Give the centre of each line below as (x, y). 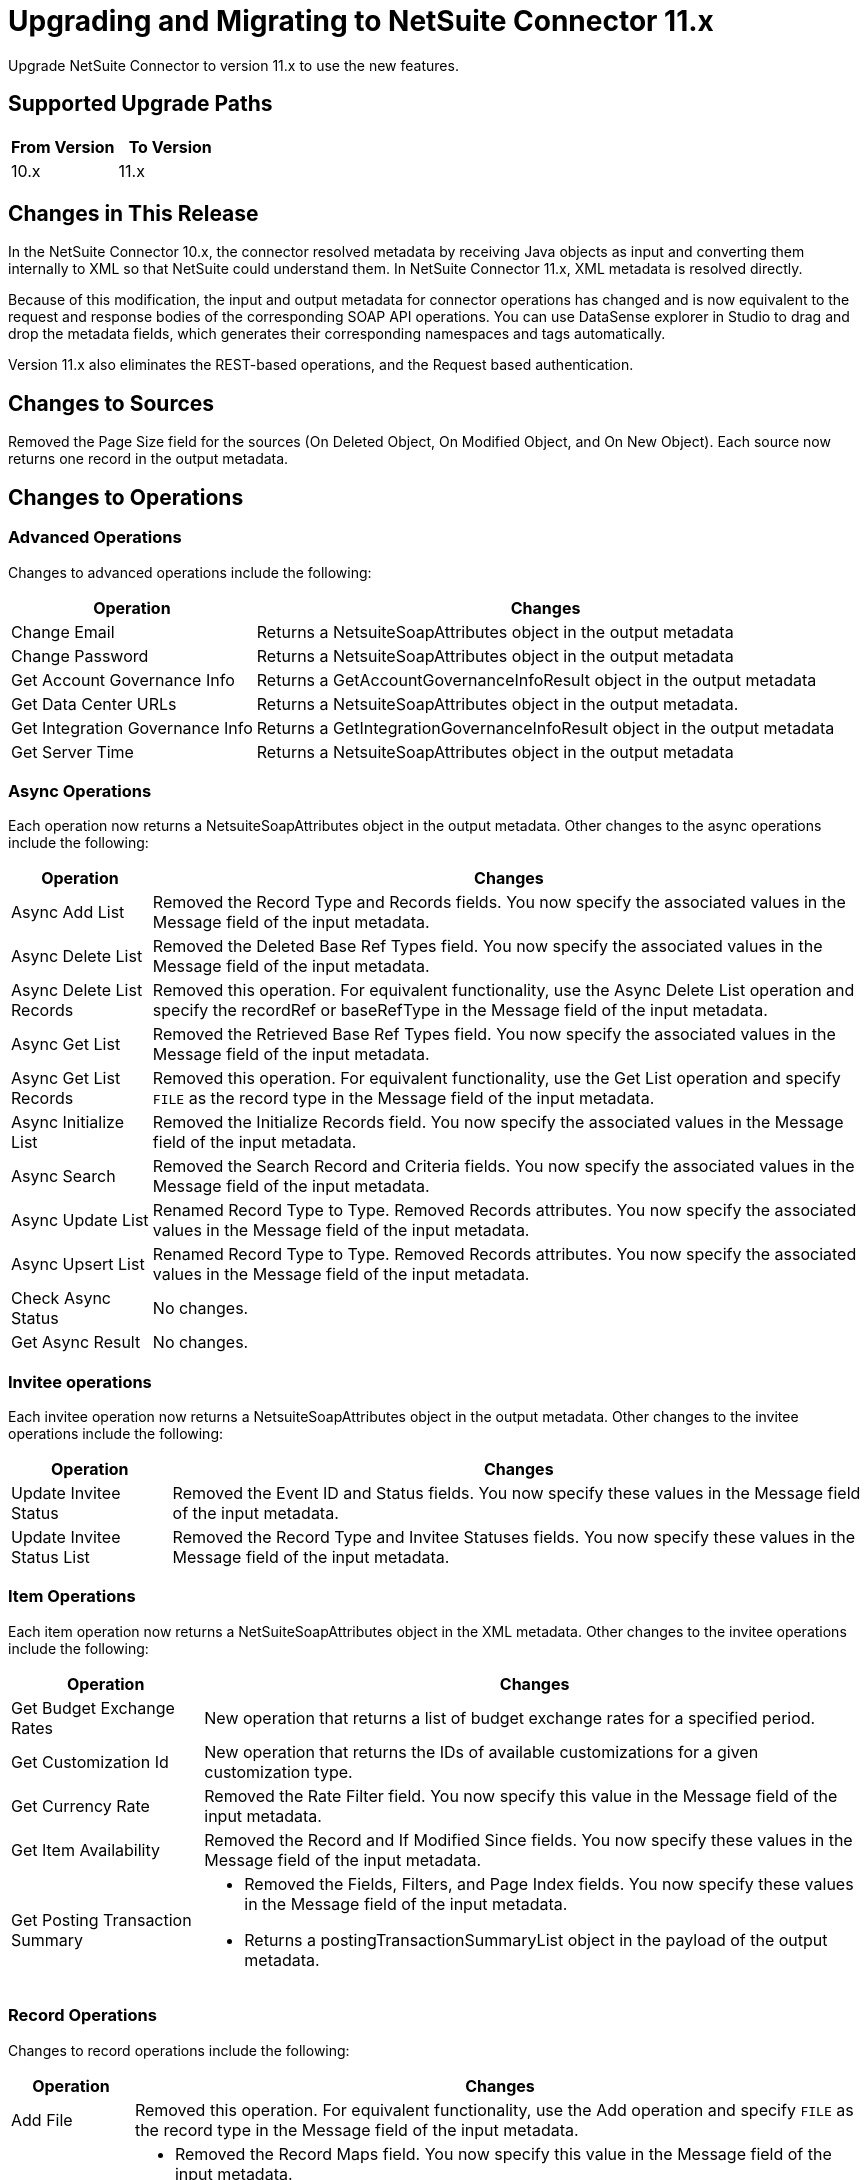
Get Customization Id (90, 1761)
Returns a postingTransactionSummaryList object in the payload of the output (536, 1939)
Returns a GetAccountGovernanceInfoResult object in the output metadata (536, 679)
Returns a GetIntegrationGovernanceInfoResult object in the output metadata (545, 727)
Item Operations (72, 1596)
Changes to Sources (111, 403)
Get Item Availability (85, 1849)
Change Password (80, 655)
